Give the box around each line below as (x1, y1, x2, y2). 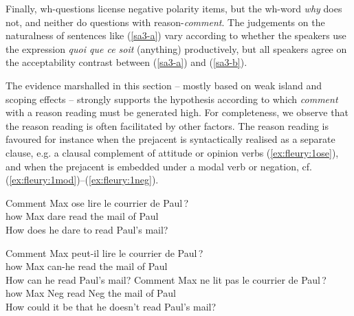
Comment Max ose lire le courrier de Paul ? (5, 195, 189, 210)
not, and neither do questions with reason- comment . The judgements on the (5, 14, 325, 29)
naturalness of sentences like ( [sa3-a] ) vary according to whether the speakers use (5, 28, 346, 43)
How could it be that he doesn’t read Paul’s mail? (5, 299, 217, 313)
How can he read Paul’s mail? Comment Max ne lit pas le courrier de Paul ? (5, 272, 327, 286)
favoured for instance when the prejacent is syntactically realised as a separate (5, 132, 335, 146)
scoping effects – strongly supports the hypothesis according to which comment (5, 91, 338, 106)
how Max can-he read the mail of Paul (5, 259, 168, 273)
